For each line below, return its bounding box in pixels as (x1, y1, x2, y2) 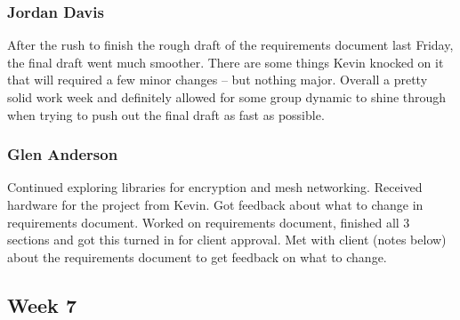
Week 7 (7, 291, 77, 318)
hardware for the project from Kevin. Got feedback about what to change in (7, 196, 424, 213)
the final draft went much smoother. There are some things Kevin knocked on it (7, 52, 444, 71)
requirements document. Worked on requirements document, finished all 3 (7, 212, 410, 231)
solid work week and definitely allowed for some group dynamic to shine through (7, 88, 447, 106)
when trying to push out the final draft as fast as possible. (7, 105, 325, 124)
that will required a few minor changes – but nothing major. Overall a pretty (7, 70, 428, 89)
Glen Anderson (7, 143, 118, 165)
